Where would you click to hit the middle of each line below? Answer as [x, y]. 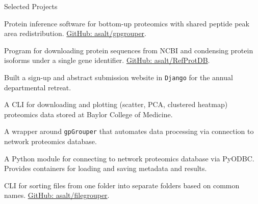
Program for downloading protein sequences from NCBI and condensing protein [129, 50]
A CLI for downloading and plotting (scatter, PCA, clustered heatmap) [116, 104]
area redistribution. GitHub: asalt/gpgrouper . [75, 33]
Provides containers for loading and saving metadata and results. [106, 168]
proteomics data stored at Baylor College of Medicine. [88, 114]
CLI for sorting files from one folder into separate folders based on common [122, 185]
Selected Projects [31, 6]
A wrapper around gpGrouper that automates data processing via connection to [129, 131]
